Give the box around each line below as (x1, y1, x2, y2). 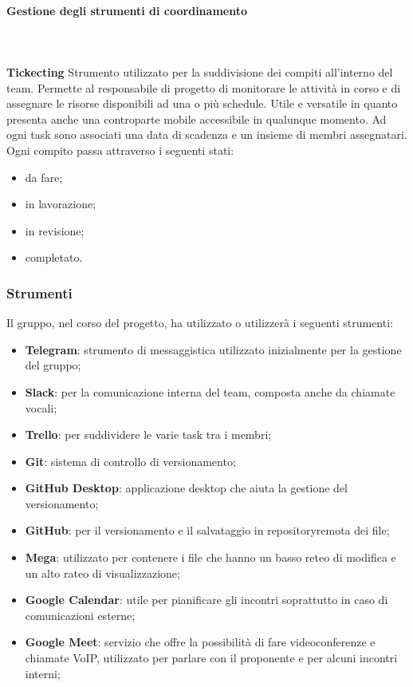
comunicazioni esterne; (25, 606, 136, 623)
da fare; (25, 168, 63, 185)
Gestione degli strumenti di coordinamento (6, 2, 247, 18)
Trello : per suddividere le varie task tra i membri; (25, 426, 272, 443)
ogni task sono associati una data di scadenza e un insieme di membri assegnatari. (6, 126, 407, 143)
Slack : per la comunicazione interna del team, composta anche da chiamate (25, 383, 395, 400)
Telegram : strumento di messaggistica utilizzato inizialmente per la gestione (25, 341, 402, 357)
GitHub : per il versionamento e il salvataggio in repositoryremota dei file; (25, 522, 390, 539)
